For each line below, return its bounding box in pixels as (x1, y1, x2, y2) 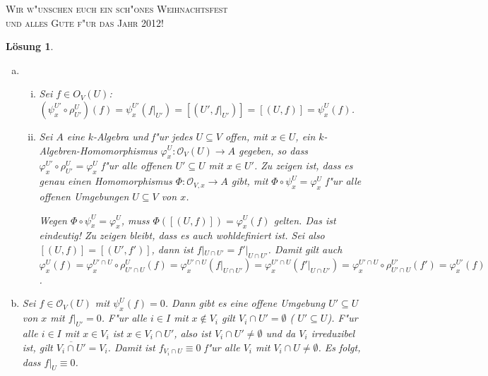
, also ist (174, 325, 211, 340)
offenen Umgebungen (39, 188, 129, 203)
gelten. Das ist (273, 212, 336, 227)
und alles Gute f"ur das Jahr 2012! (6, 15, 164, 30)
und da (266, 325, 296, 340)
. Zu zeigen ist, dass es (254, 158, 353, 173)
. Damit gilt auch (268, 241, 343, 256)
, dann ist (151, 241, 194, 256)
